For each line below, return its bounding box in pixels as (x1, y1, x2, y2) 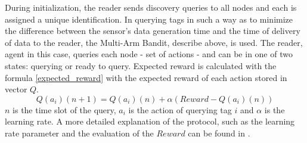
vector (5, 83, 27, 95)
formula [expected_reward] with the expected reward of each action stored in (5, 71, 287, 83)
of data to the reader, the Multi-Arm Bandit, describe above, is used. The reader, (5, 36, 303, 48)
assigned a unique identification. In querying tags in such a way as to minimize (5, 13, 293, 25)
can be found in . (188, 126, 250, 139)
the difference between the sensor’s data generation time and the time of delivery (5, 24, 300, 37)
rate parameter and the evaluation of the (5, 126, 154, 139)
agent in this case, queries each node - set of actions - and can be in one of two (5, 48, 293, 60)
